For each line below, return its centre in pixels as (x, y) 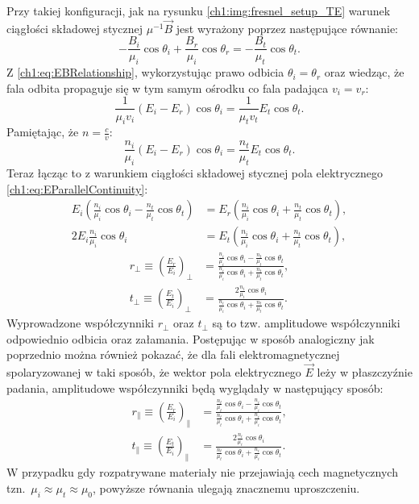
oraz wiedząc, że (364, 72)
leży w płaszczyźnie (365, 372)
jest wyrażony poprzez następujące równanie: (287, 28)
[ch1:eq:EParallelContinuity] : (77, 188)
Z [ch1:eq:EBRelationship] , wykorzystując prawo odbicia (145, 72)
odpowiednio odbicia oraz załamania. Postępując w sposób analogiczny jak (191, 338)
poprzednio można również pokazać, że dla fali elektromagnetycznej (173, 354)
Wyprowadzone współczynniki (80, 323)
